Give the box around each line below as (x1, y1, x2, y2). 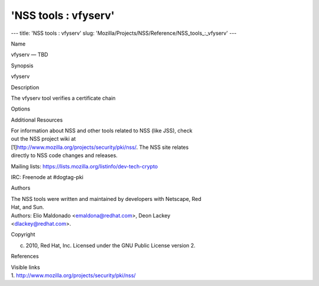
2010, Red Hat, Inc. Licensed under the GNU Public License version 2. (25, 242, 196, 249)
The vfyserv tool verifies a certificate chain (11, 95, 116, 102)
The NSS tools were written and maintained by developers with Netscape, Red (11, 195, 202, 202)
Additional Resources (11, 116, 63, 123)
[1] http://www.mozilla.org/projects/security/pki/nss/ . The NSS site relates (11, 144, 189, 151)
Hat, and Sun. (11, 204, 44, 211)
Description (11, 83, 40, 91)
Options (11, 105, 31, 112)
